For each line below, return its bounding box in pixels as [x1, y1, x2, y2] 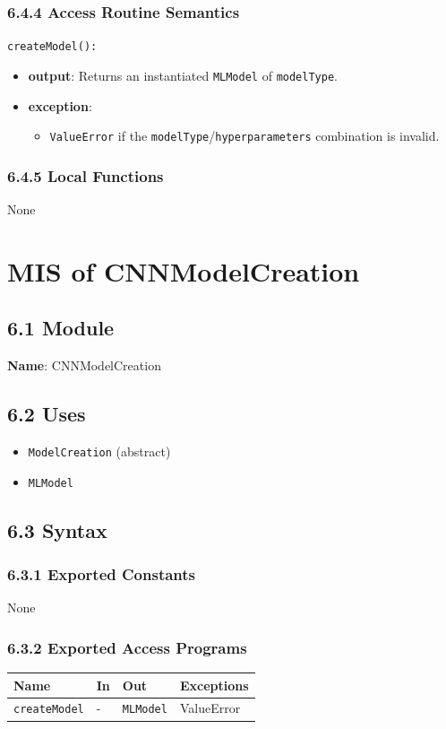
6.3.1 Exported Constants [7, 562, 196, 585]
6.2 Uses [7, 400, 86, 428]
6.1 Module [7, 314, 115, 342]
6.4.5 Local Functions [7, 164, 164, 187]
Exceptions [179, 675, 249, 694]
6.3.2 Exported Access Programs [7, 636, 247, 658]
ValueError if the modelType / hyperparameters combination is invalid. [49, 126, 440, 145]
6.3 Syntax [7, 516, 107, 543]
